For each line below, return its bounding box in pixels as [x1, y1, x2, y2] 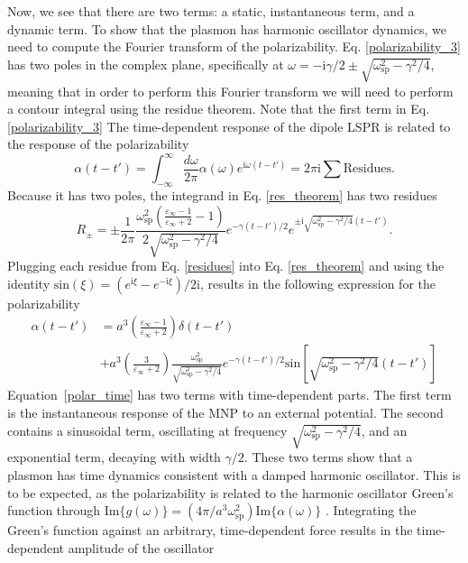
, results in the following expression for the [200, 273, 436, 292]
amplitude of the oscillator [68, 538, 215, 557]
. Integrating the [325, 501, 417, 520]
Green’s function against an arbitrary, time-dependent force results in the [7, 521, 413, 540]
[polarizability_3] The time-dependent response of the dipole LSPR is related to [7, 116, 451, 135]
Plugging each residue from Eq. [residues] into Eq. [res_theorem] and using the [7, 256, 445, 275]
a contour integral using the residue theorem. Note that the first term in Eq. [7, 99, 430, 118]
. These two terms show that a [243, 448, 413, 466]
